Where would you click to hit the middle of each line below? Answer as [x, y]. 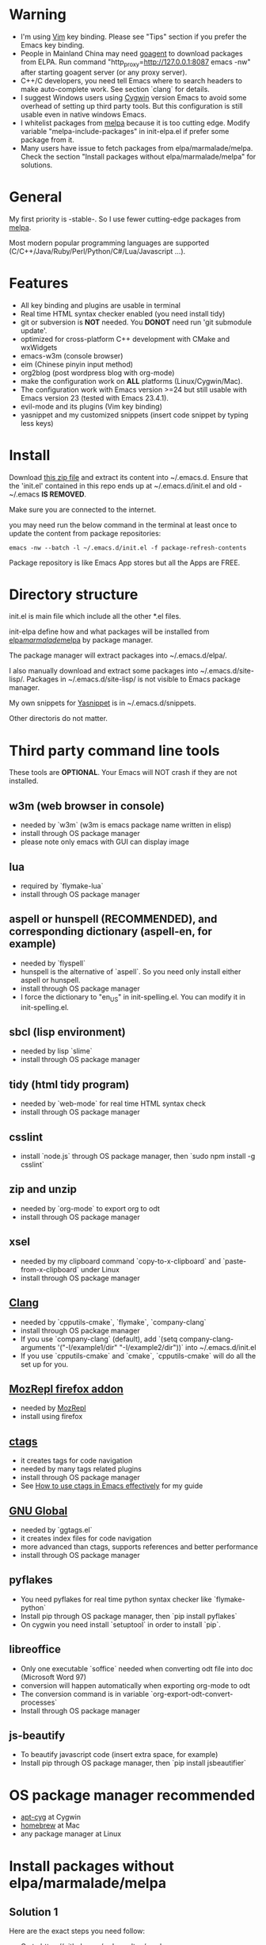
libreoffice [35, 1650]
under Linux [100, 1269]
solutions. [36, 165]
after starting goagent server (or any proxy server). [104, 72]
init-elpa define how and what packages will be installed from [109, 631]
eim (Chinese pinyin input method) [77, 364]
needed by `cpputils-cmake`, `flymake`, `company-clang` [113, 1322]
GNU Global [38, 1511]
